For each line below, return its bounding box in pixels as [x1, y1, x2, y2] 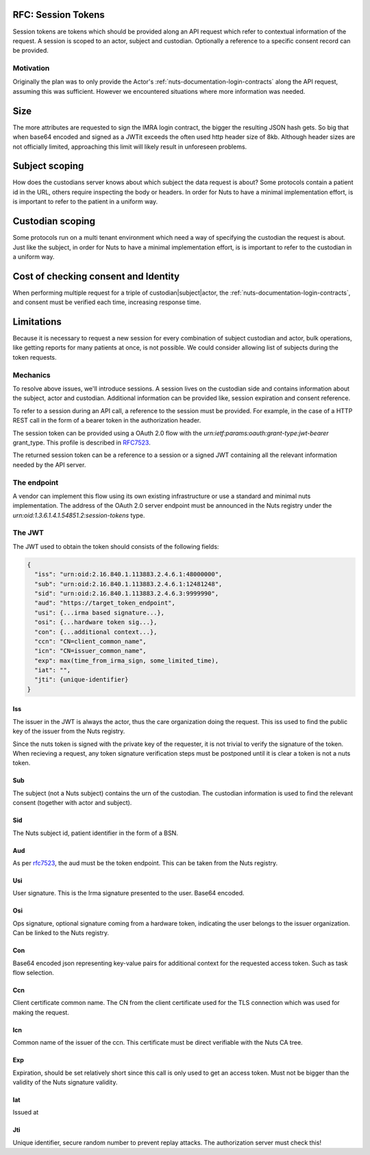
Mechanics [12, 370, 51, 380]
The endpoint [12, 477, 58, 487]
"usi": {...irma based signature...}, [34, 608, 164, 617]
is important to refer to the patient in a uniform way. [12, 197, 158, 206]
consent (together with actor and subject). [12, 799, 132, 807]
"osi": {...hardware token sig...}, [34, 619, 158, 626]
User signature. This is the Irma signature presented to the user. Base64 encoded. [12, 889, 245, 897]
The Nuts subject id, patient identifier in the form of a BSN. [12, 829, 178, 837]
